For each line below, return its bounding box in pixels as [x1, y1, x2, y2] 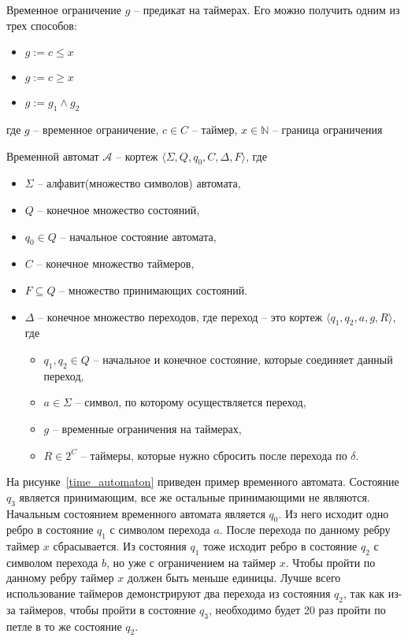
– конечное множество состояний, [37, 201, 200, 217]
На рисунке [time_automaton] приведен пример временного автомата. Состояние [6, 473, 399, 490]
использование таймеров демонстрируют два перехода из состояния [6, 585, 331, 602]
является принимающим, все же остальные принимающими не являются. [19, 488, 370, 505]
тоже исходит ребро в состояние [202, 538, 358, 554]
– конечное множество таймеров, [36, 255, 195, 272]
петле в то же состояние [6, 617, 122, 634]
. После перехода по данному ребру [219, 521, 391, 538]
